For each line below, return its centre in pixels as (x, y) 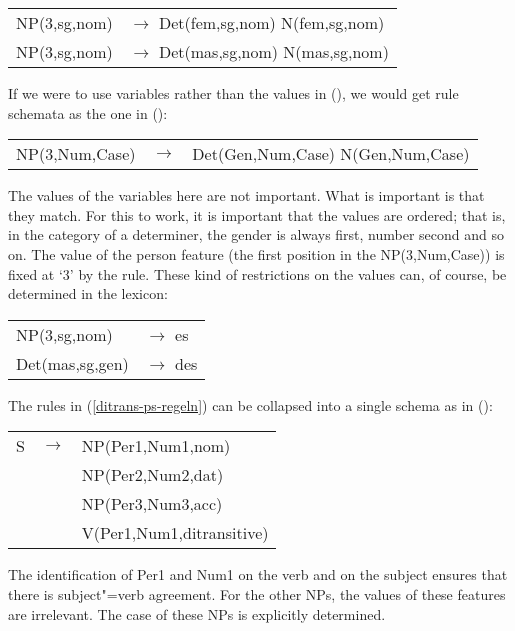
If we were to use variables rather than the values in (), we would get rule (233, 93)
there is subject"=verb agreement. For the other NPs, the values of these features (257, 593)
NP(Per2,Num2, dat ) (152, 475)
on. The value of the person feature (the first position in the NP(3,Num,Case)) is (256, 253)
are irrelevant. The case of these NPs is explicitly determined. (197, 613)
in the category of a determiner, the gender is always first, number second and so (256, 234)
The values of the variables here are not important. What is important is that (246, 195)
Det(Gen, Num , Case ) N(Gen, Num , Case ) (331, 154)
